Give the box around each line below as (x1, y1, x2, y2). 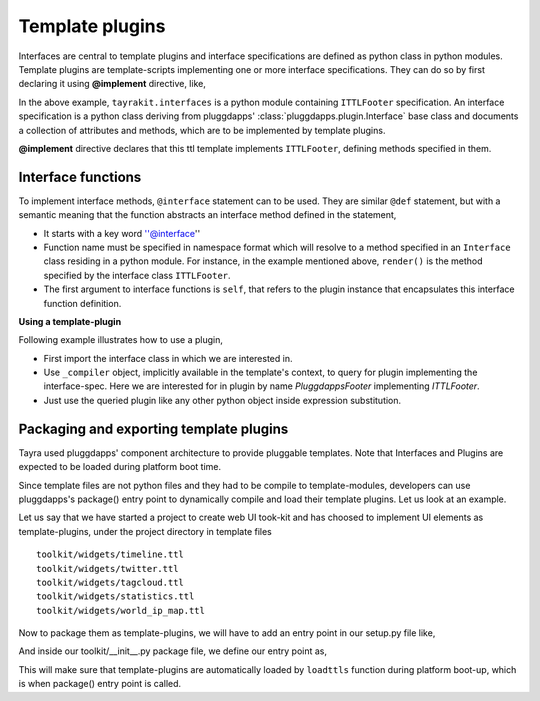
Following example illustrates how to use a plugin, (18, 334, 224, 346)
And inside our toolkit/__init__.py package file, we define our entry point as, (18, 645, 328, 657)
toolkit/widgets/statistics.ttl (36, 591, 195, 602)
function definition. (43, 297, 122, 309)
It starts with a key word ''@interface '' (43, 227, 201, 239)
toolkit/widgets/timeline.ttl (36, 549, 185, 560)
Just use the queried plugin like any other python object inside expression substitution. (43, 394, 402, 406)
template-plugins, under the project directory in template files (18, 525, 272, 537)
